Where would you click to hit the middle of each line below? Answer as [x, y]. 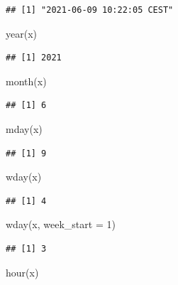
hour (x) [22, 272]
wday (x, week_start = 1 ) [61, 224]
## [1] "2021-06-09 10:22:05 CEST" [90, 10]
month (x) [26, 81]
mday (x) [24, 128]
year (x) [22, 33]
